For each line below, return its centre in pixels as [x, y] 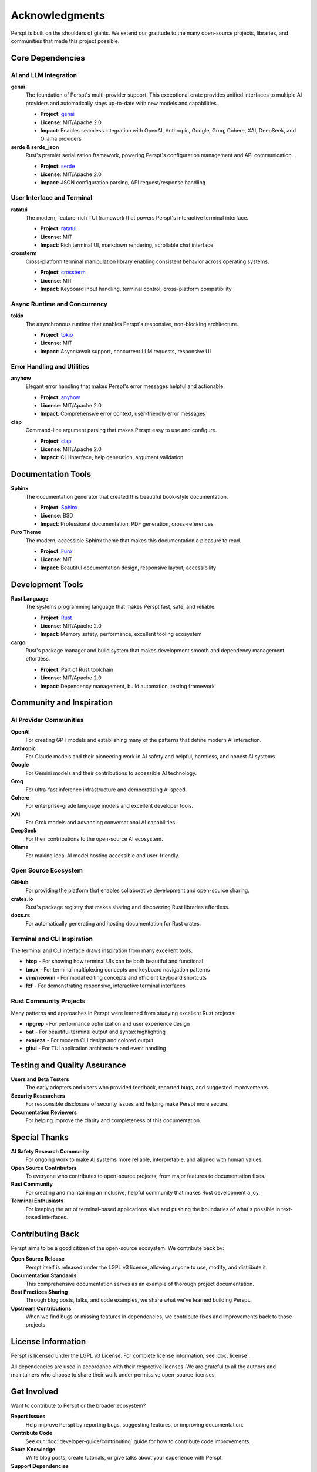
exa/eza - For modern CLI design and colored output [90, 1040]
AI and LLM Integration [44, 75]
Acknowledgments [58, 15]
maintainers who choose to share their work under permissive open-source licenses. [114, 1375]
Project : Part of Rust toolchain [77, 669]
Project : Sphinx [59, 508]
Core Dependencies [48, 58]
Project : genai [57, 114]
